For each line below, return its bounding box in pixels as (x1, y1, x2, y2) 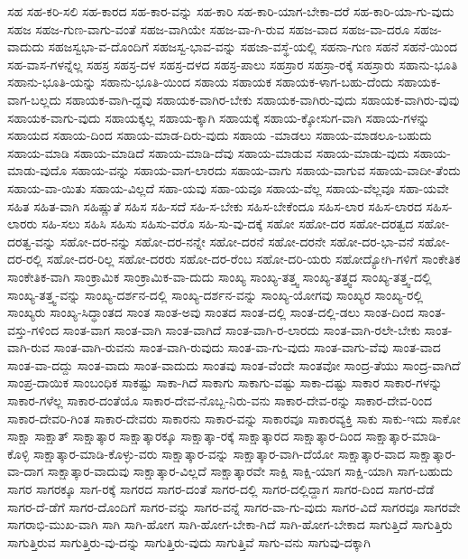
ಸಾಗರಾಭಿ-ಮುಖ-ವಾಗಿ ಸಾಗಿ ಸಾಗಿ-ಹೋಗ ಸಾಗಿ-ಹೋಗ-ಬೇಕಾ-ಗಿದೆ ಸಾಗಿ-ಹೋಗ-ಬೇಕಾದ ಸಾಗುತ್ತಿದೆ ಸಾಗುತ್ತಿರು (7, 515, 453, 534)
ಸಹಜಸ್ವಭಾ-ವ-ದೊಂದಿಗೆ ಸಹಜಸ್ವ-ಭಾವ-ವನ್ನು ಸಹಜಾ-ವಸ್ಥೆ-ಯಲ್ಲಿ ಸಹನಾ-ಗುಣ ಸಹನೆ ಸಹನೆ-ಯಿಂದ (48, 37, 458, 56)
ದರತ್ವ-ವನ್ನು (7, 231, 57, 250)
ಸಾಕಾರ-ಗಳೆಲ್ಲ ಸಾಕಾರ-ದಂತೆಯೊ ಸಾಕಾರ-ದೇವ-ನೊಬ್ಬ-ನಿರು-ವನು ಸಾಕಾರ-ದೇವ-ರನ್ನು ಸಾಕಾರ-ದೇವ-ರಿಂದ (7, 391, 433, 410)
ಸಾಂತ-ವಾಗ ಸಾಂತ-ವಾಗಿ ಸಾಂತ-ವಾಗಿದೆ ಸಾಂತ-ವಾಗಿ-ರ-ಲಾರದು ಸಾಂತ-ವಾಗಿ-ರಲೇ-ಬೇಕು (62, 320, 421, 339)
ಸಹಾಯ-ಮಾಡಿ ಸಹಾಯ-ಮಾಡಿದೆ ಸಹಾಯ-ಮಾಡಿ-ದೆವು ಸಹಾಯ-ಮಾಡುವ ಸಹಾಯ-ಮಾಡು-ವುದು (7, 143, 409, 162)
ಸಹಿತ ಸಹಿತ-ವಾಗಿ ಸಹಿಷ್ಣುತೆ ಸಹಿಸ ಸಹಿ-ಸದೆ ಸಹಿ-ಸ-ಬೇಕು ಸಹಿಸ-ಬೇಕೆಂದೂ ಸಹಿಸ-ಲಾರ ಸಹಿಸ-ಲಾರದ (7, 196, 422, 215)
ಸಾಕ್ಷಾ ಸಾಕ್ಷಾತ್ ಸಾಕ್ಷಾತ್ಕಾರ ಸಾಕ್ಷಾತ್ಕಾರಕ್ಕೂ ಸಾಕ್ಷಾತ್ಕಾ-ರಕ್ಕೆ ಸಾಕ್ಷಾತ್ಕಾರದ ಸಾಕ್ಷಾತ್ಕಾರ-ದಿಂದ (7, 426, 362, 445)
